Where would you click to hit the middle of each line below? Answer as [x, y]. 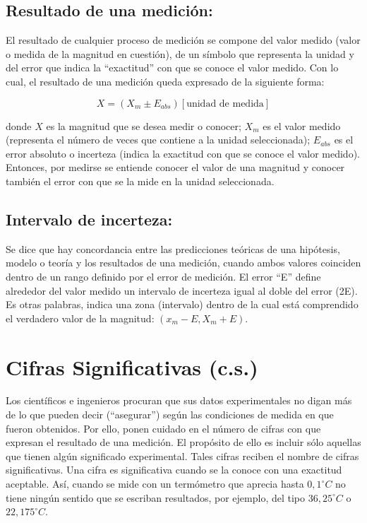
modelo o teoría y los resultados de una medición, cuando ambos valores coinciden [183, 263]
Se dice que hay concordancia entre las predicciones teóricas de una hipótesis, [173, 248]
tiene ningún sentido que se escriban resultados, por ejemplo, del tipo [156, 497]
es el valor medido [302, 125]
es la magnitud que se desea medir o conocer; [144, 125]
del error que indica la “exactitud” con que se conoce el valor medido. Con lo [172, 67]
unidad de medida [225, 104]
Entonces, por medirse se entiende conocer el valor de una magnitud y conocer [175, 167]
